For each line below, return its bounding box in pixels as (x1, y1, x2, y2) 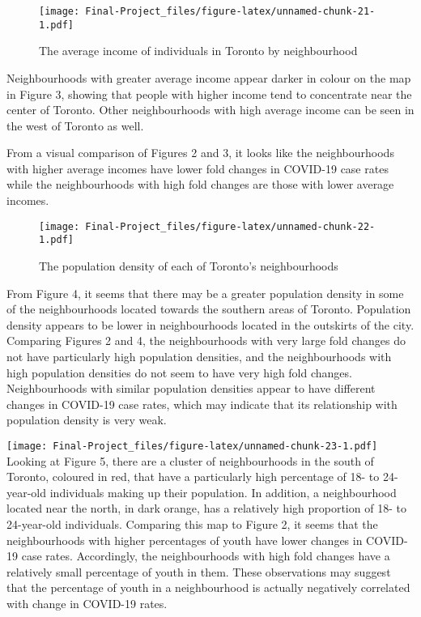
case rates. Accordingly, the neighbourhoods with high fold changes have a (21, 547, 390, 564)
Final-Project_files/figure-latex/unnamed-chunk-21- (85, 6, 376, 17)
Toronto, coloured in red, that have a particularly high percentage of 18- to (6, 468, 380, 485)
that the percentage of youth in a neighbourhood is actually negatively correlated (6, 579, 410, 596)
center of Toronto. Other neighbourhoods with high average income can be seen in (6, 101, 415, 118)
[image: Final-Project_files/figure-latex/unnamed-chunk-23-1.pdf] (6, 440, 378, 452)
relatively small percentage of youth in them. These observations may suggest (6, 563, 391, 580)
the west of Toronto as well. (6, 117, 144, 134)
